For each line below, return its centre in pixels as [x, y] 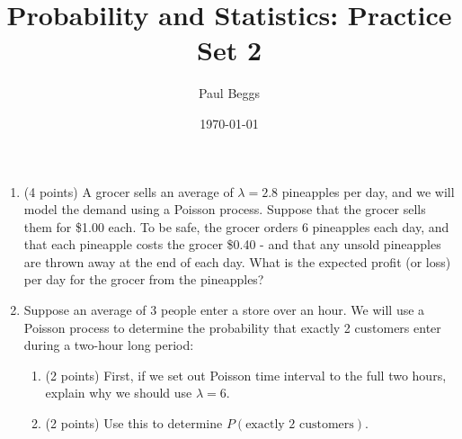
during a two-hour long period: [109, 345]
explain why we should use [119, 393]
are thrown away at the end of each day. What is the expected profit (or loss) [237, 261]
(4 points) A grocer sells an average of [129, 191]
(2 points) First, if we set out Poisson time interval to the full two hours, [246, 375]
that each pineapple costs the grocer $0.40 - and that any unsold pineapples [232, 244]
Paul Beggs [229, 93]
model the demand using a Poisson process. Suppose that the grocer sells [225, 209]
